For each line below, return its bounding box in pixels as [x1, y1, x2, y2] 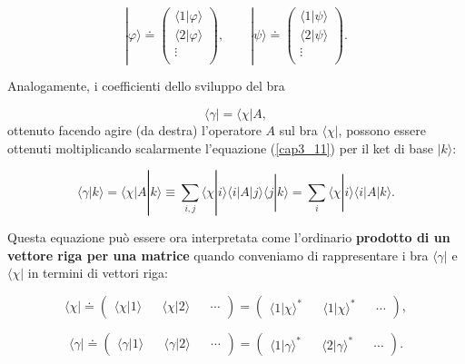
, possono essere [338, 120, 426, 139]
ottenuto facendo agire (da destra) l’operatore [7, 120, 262, 139]
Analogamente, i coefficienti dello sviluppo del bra [7, 76, 285, 95]
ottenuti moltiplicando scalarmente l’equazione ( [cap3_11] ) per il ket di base [7, 138, 433, 157]
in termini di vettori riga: [27, 263, 168, 282]
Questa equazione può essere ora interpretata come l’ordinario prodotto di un [7, 228, 450, 247]
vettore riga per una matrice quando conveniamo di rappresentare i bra [7, 245, 429, 264]
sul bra [279, 120, 318, 139]
